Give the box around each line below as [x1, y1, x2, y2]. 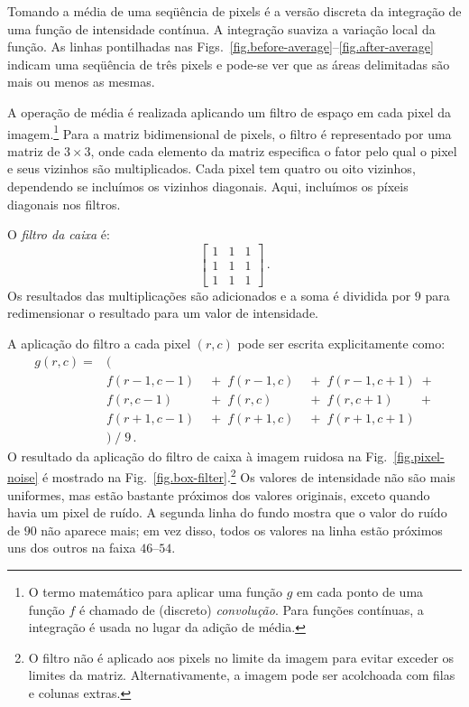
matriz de [7, 141, 60, 160]
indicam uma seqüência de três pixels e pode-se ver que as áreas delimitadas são [7, 54, 450, 73]
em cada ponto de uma [297, 582, 424, 601]
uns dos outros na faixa [7, 538, 136, 557]
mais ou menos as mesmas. [7, 72, 155, 91]
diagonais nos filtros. [7, 194, 121, 213]
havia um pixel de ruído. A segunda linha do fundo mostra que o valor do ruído [7, 503, 447, 522]
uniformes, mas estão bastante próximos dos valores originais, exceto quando [7, 485, 430, 504]
